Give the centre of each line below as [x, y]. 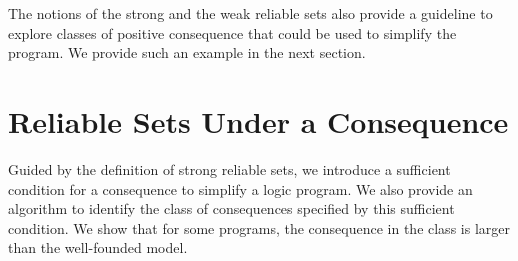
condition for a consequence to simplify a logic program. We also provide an [240, 188]
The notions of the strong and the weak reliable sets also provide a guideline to [250, 13]
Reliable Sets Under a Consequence [258, 120]
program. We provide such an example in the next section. [187, 52]
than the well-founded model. [98, 247]
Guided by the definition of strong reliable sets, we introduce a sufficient [229, 168]
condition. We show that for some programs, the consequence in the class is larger [259, 227]
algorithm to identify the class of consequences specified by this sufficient [231, 208]
